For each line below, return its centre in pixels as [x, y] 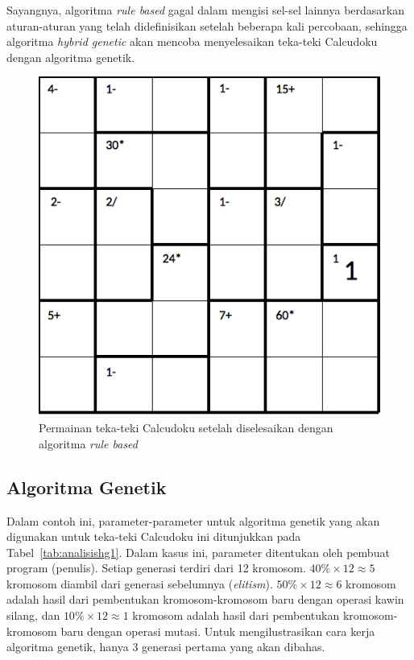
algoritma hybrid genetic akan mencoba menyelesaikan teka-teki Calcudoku [192, 41]
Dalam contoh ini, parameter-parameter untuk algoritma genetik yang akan [193, 520]
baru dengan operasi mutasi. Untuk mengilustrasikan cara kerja [218, 631]
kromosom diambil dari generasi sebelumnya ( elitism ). [140, 583]
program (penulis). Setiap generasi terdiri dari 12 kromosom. [156, 568]
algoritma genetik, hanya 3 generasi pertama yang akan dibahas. [166, 647]
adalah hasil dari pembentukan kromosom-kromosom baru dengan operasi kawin [205, 599]
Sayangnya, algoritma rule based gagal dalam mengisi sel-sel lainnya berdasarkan [206, 10]
